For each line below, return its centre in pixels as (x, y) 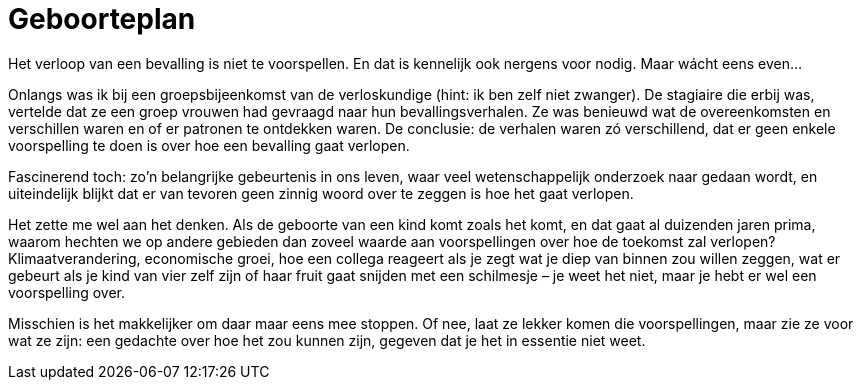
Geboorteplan (102, 19)
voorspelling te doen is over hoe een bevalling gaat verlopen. (209, 145)
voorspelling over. (67, 292)
